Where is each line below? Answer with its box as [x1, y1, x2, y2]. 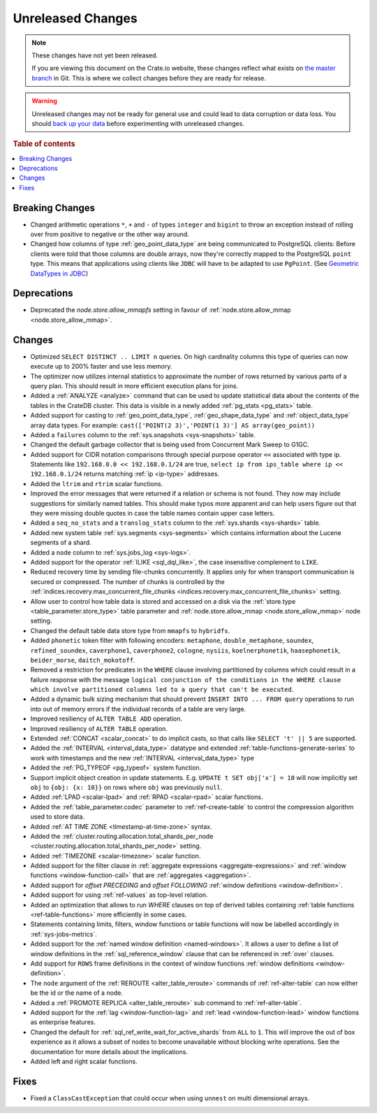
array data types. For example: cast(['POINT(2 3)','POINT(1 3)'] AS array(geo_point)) [30, 420, 316, 430]
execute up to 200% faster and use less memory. [30, 362, 172, 371]
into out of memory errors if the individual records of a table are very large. [30, 704, 246, 713]
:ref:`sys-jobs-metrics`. [30, 930, 97, 938]
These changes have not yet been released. [31, 51, 158, 59]
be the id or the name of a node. [30, 988, 124, 997]
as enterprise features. [30, 1018, 96, 1026]
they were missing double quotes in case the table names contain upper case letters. [30, 509, 275, 518]
